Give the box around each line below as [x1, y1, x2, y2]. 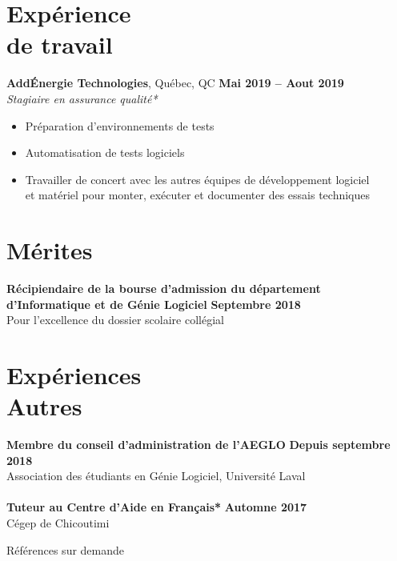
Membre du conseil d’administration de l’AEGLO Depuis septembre [6, 436, 391, 453]
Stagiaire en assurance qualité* [6, 90, 158, 106]
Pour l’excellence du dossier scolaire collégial [6, 311, 224, 328]
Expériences [6, 358, 142, 391]
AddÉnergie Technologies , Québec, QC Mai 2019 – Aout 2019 [6, 74, 344, 91]
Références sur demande [6, 541, 125, 558]
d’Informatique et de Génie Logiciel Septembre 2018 [6, 295, 301, 312]
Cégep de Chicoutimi [6, 515, 110, 531]
